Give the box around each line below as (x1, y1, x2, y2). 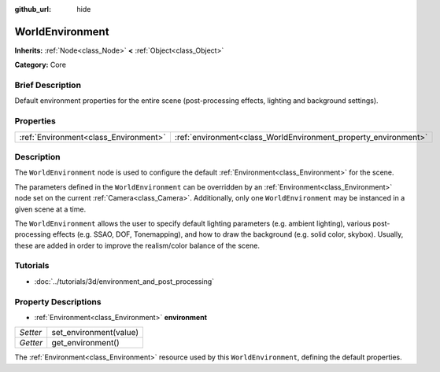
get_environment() (51, 337, 120, 348)
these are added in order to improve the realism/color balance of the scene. (14, 241, 260, 250)
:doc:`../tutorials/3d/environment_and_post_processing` (34, 276, 215, 286)
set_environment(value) (51, 327, 139, 338)
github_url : (14, 5, 51, 13)
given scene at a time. (14, 204, 87, 214)
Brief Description (14, 79, 82, 90)
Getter (19, 337, 43, 348)
